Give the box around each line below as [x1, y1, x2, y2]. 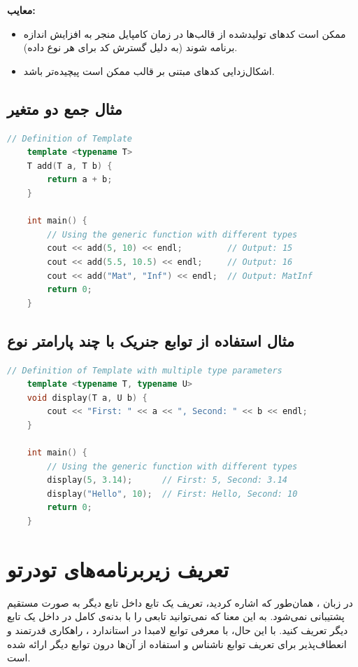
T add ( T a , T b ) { [27, 160, 113, 171]
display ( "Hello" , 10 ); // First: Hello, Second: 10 [47, 488, 298, 499]
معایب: [7, 3, 36, 17]
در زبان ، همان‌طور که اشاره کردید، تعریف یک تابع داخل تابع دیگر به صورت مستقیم [7, 595, 353, 610]
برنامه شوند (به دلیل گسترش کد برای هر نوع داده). [23, 40, 238, 55]
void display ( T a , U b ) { [27, 392, 148, 403]
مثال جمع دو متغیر [7, 97, 122, 119]
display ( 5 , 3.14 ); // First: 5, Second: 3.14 [47, 475, 287, 486]
